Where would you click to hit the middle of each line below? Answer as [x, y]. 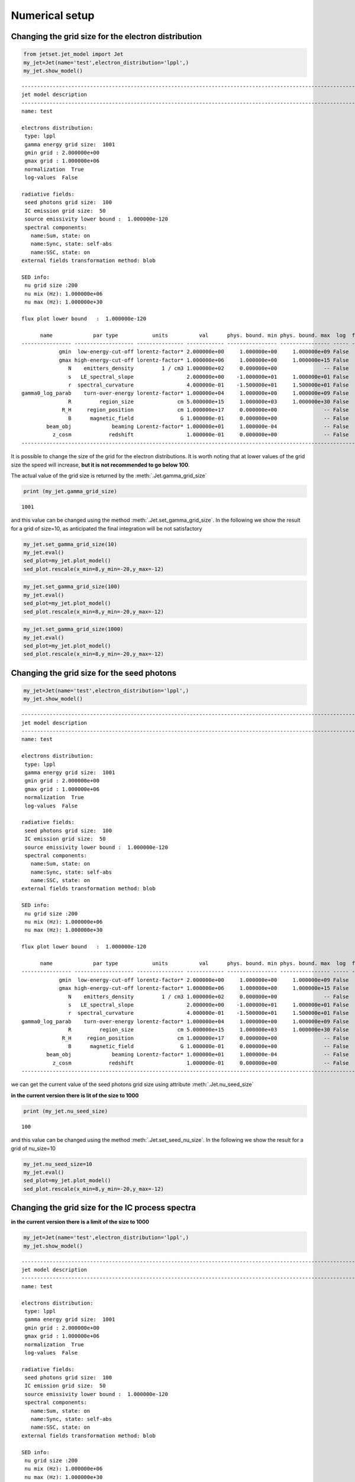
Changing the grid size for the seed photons [94, 673]
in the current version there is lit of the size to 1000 [75, 1095]
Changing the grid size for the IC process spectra [104, 1208]
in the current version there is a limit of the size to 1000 [80, 1222]
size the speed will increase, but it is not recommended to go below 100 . [100, 465]
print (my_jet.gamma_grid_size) [70, 491]
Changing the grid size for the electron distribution [106, 36]
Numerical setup [53, 15]
